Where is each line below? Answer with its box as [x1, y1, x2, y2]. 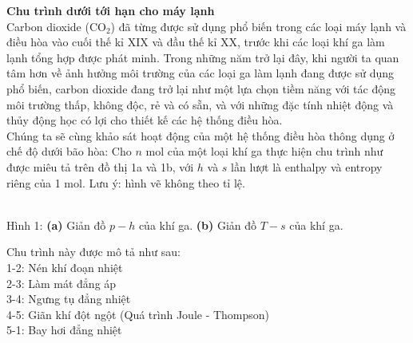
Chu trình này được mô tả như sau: [6, 243, 181, 260]
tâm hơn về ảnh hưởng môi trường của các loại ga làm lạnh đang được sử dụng [6, 65, 395, 81]
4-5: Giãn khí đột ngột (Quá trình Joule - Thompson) [6, 306, 270, 322]
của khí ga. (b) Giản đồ [138, 216, 257, 233]
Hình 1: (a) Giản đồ [6, 216, 106, 233]
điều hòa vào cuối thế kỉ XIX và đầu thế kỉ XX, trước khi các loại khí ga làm [6, 34, 385, 50]
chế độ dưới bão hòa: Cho [6, 143, 132, 160]
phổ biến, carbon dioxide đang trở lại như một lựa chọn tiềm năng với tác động [6, 80, 396, 97]
